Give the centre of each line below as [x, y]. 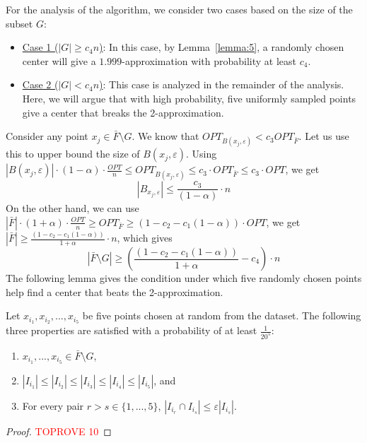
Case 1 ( [40, 47]
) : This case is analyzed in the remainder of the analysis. [222, 84]
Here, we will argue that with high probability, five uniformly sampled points [189, 98]
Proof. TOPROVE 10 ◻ [59, 431]
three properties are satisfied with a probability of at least [132, 330]
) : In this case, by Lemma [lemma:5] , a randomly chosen [222, 47]
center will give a [59, 60]
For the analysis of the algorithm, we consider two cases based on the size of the [179, 9]
